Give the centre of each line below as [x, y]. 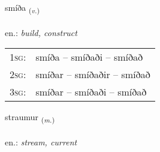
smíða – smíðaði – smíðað [89, 57]
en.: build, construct [41, 32]
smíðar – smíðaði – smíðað [91, 92]
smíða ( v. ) [22, 8]
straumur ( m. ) [30, 118]
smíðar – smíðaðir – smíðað [93, 74]
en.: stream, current [41, 142]
